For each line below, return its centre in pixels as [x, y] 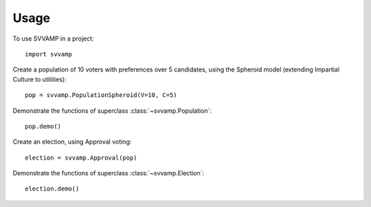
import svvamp [48, 54]
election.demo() [52, 189]
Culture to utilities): [40, 79]
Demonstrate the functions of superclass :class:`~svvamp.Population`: [112, 111]
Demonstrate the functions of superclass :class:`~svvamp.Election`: [109, 173]
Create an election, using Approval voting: [72, 142]
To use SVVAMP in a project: [53, 39]
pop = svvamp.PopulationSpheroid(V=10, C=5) [101, 95]
